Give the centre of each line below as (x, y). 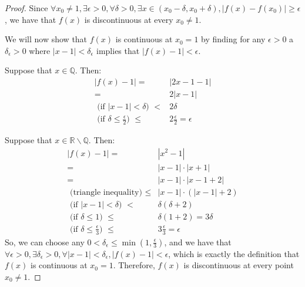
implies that (118, 50)
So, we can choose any (45, 242)
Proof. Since (26, 8)
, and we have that (198, 242)
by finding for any (233, 39)
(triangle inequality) (106, 192)
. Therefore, (134, 265)
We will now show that (46, 39)
